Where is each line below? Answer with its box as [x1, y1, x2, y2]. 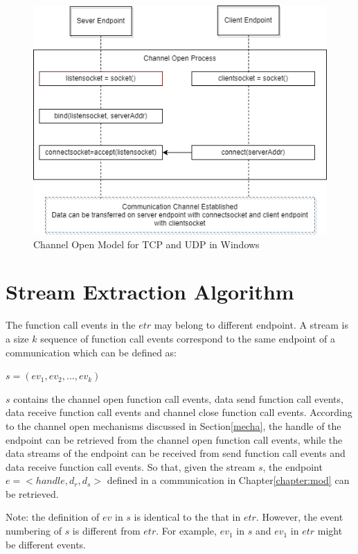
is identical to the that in [134, 510, 241, 524]
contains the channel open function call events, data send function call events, [13, 391, 343, 406]
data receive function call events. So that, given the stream [6, 459, 256, 474]
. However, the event [256, 510, 343, 524]
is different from [72, 523, 141, 538]
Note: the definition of [6, 510, 100, 524]
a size [6, 331, 29, 345]
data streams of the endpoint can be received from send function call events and [6, 446, 346, 460]
